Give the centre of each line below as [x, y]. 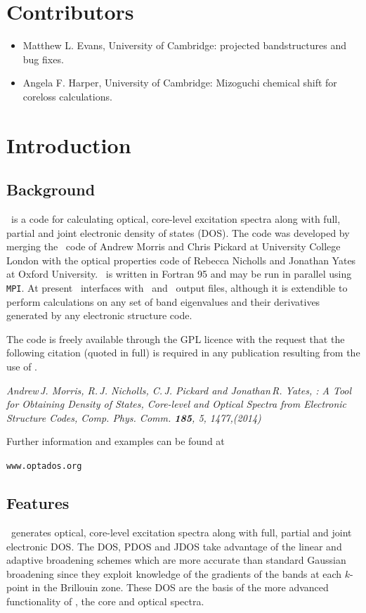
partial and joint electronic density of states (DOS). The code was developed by [178, 232]
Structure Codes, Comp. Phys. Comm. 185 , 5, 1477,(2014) [134, 417]
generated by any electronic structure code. [99, 315]
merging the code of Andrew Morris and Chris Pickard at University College [174, 246]
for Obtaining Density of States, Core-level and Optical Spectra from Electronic [177, 404]
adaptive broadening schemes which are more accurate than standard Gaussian [176, 560]
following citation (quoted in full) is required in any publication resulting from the [183, 353]
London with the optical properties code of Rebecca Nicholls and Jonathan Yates [181, 260]
